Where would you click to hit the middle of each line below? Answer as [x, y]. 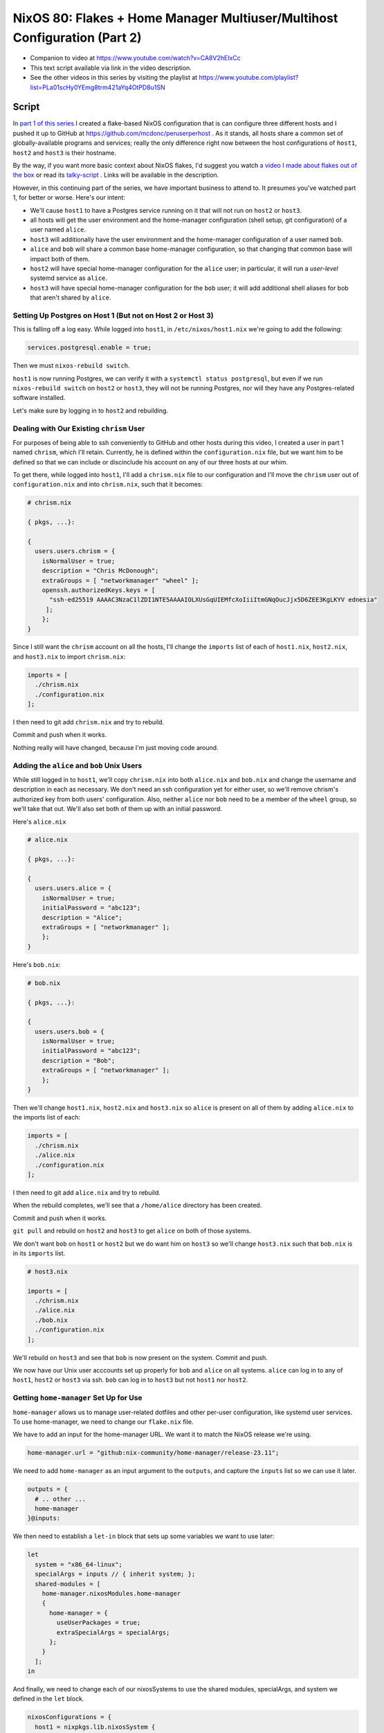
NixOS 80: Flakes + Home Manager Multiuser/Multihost [175, 18]
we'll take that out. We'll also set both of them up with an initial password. [118, 809]
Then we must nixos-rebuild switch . [72, 366]
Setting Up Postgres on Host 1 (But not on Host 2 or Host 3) [113, 315]
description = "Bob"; [79, 1060]
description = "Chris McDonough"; [100, 571]
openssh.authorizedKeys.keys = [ [99, 590]
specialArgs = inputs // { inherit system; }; [115, 1574]
